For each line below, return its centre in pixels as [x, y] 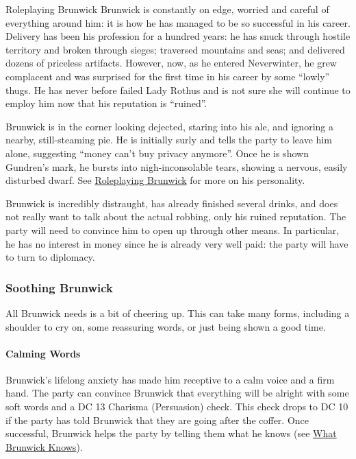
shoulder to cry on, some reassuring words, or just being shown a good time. [166, 326]
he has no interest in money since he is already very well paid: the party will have [177, 243]
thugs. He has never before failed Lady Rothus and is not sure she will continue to [178, 90]
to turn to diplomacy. [50, 257]
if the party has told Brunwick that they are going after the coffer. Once [157, 420]
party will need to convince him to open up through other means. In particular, [173, 229]
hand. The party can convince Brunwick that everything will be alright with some [177, 393]
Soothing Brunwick [60, 287]
